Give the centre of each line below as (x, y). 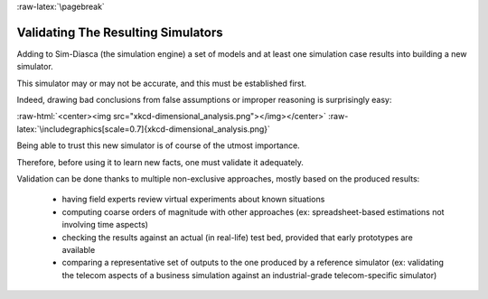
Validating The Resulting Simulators (120, 32)
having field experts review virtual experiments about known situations (193, 200)
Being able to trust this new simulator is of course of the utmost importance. (158, 145)
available (79, 249)
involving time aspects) (105, 225)
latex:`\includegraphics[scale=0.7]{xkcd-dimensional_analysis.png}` (144, 129)
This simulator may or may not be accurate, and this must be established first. (162, 83)
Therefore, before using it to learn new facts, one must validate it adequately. (160, 162)
